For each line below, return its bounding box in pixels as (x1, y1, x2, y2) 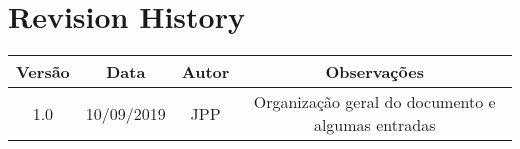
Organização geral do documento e (253, 90, 496, 114)
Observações (325, 60, 424, 84)
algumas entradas (313, 113, 436, 137)
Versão (16, 60, 70, 84)
